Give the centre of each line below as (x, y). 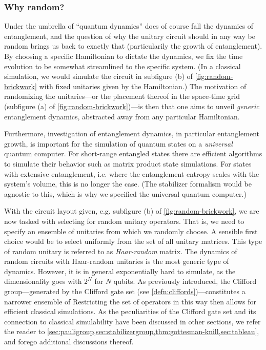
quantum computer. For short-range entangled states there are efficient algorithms (133, 153)
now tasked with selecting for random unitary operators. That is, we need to (124, 221)
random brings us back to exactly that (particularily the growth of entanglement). (133, 46)
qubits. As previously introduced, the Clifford (185, 281)
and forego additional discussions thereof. (69, 342)
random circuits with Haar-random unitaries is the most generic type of (117, 261)
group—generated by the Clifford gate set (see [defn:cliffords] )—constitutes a (125, 291)
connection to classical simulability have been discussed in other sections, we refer (132, 321)
